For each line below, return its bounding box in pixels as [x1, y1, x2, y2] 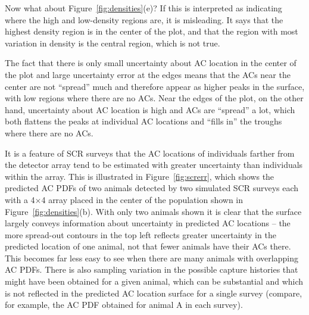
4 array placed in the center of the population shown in [41, 193, 244, 205]
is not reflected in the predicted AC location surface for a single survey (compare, [5, 286, 302, 299]
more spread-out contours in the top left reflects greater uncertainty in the [5, 228, 276, 241]
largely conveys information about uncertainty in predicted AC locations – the [5, 217, 291, 229]
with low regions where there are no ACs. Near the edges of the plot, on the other [5, 92, 304, 104]
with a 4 [5, 193, 35, 205]
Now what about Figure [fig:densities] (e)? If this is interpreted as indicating [5, 2, 282, 14]
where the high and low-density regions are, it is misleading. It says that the [5, 13, 283, 26]
